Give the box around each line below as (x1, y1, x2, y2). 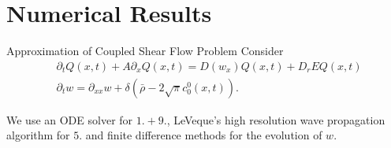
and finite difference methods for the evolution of (85, 127, 322, 143)
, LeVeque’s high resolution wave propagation (166, 111, 385, 128)
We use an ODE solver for (6, 111, 133, 128)
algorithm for (6, 127, 70, 143)
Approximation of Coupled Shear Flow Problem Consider (6, 43, 284, 59)
